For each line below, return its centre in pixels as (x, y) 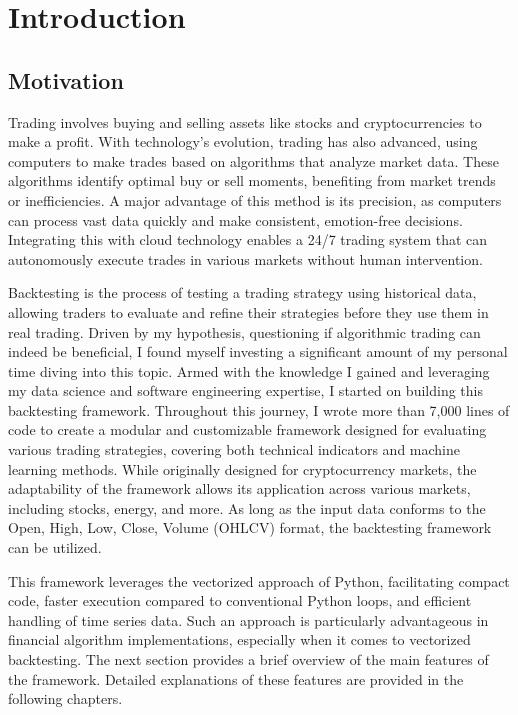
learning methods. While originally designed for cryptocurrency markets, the (242, 468)
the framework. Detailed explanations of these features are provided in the (236, 678)
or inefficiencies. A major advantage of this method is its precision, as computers (255, 199)
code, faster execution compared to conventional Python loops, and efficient (240, 600)
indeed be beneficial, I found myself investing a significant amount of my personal (258, 351)
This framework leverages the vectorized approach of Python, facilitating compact (259, 580)
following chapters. (65, 698)
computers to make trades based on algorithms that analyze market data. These (253, 160)
